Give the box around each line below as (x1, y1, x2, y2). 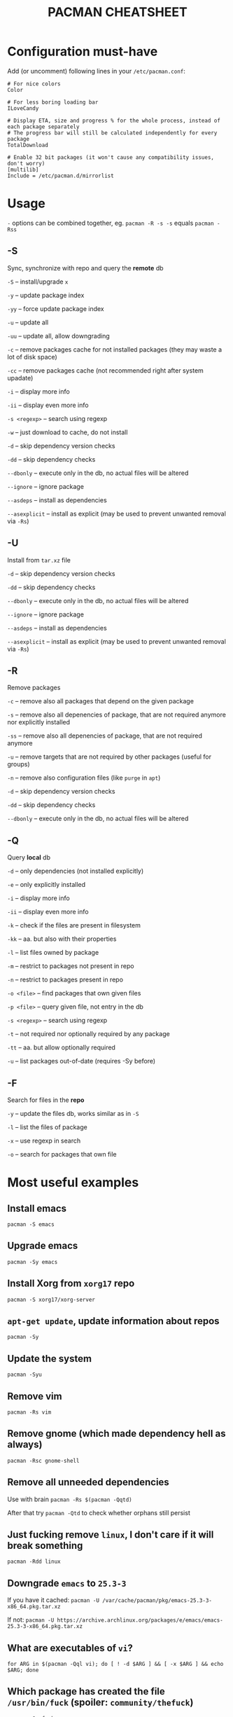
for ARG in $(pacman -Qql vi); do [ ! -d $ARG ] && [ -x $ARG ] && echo (7, 1661, 224, 1668)
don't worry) (7, 160, 45, 167)
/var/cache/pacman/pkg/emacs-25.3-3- (102, 1597, 212, 1604)
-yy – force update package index (7, 304, 105, 312)
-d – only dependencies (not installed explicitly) (7, 867, 144, 876)
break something (7, 1540, 83, 1552)
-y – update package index (7, 291, 85, 299)
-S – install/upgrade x (7, 277, 69, 286)
